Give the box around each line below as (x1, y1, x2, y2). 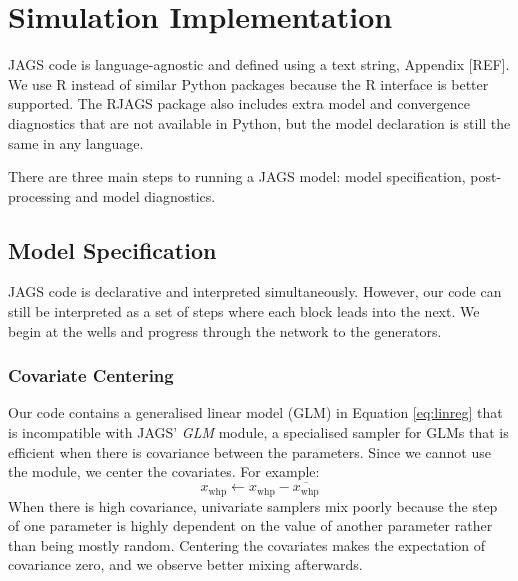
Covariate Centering (8, 363, 174, 388)
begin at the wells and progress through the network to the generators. (8, 320, 442, 341)
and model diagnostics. (75, 185, 216, 206)
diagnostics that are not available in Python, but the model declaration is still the (8, 112, 511, 133)
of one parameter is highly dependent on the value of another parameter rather (8, 515, 493, 536)
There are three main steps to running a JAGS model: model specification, (8, 166, 466, 187)
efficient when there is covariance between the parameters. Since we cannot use (8, 441, 491, 462)
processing (8, 185, 71, 206)
